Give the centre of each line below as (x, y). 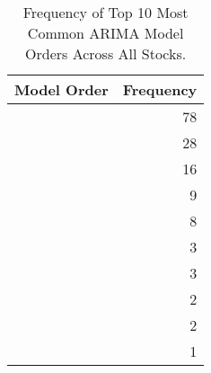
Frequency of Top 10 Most (105, 12)
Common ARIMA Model (105, 33)
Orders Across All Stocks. (106, 53)
